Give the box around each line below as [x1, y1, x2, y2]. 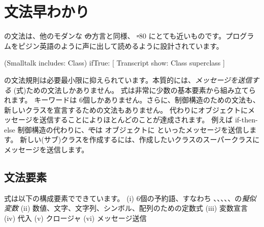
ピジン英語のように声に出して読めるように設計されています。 [18, 40, 223, 51]
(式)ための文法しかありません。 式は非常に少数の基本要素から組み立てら [13, 84, 256, 95]
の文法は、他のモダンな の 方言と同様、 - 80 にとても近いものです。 [4, 30, 226, 41]
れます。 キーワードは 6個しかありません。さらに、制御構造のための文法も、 [4, 94, 260, 105]
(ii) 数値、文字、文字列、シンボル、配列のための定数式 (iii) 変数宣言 [20, 203, 248, 213]
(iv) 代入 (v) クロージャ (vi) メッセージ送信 [4, 213, 147, 223]
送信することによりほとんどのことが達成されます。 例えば [39, 114, 233, 125]
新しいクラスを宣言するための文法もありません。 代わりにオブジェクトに [4, 104, 248, 115]
